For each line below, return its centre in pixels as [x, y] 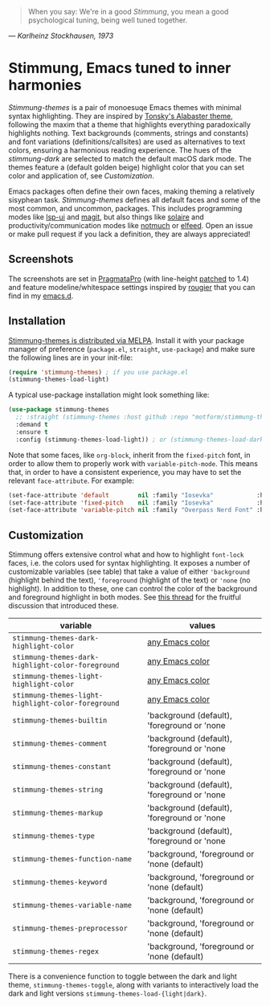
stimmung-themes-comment [60, 744]
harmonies [45, 86]
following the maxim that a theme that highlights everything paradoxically [130, 125]
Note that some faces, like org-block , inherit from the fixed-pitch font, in [129, 455]
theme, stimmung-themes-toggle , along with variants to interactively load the [133, 985]
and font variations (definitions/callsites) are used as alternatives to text [127, 141]
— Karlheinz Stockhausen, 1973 [61, 36]
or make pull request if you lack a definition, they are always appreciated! [129, 234]
